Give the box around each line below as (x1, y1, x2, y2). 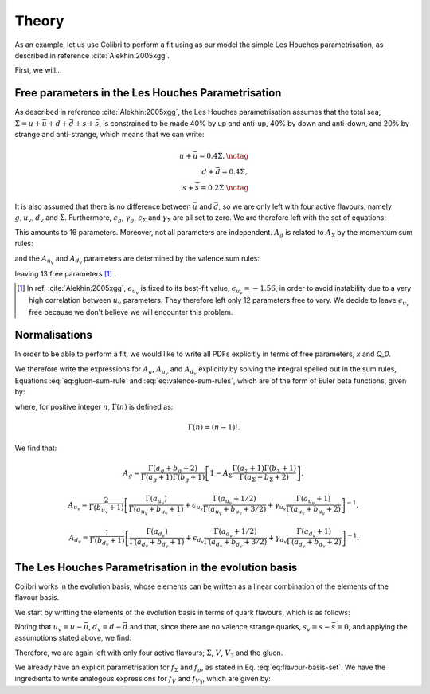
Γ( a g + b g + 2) (148, 463, 198, 474)
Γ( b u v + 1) (88, 503, 124, 515)
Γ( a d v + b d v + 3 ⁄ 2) (203, 538, 268, 550)
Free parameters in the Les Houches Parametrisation (14, 86, 282, 100)
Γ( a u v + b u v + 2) (285, 504, 342, 517)
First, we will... (14, 65, 62, 75)
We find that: (14, 443, 57, 453)
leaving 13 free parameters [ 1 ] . (14, 269, 117, 278)
